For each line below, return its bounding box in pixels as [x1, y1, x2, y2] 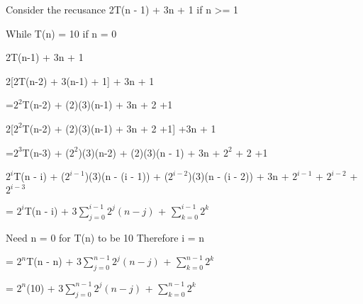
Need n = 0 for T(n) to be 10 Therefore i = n [6, 230, 205, 244]
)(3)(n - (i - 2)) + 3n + [188, 169, 289, 184]
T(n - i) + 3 [24, 203, 77, 218]
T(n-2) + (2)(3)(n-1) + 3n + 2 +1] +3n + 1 [22, 120, 216, 135]
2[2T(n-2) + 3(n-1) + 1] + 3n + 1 [6, 73, 155, 88]
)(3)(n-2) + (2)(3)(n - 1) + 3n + [78, 145, 220, 159]
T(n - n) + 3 [26, 254, 82, 269]
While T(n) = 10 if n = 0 [6, 26, 117, 40]
